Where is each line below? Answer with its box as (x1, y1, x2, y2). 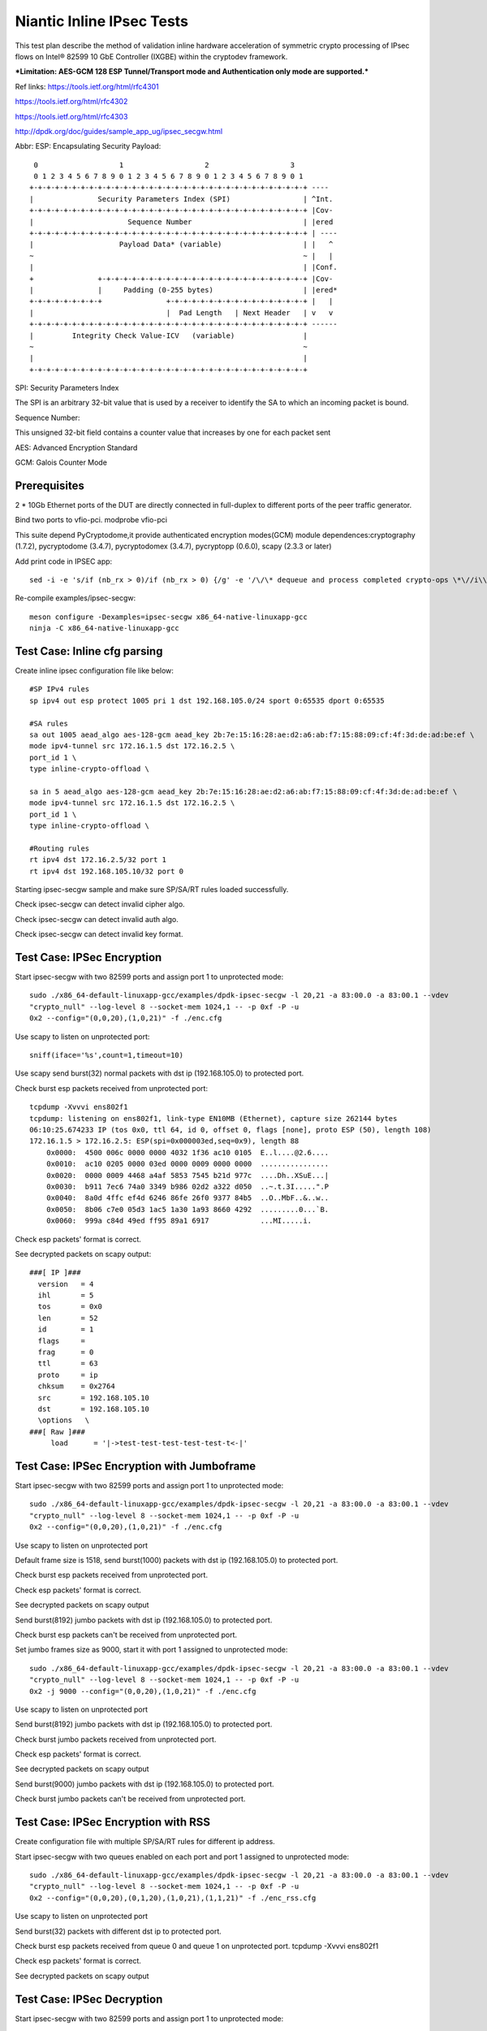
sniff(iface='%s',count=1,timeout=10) (29, 1050, 184, 1060)
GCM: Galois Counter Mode (15, 457, 107, 467)
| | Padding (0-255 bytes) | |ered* (29, 285, 338, 294)
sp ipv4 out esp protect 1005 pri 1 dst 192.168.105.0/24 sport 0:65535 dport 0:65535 (29, 695, 385, 705)
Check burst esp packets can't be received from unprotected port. (15, 1630, 238, 1639)
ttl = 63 (37, 1359, 98, 1368)
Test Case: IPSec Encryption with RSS (15, 1816, 211, 1830)
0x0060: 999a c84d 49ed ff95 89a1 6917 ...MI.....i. (45, 1216, 312, 1226)
